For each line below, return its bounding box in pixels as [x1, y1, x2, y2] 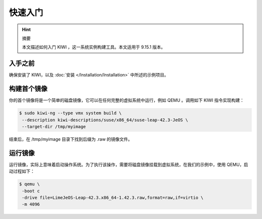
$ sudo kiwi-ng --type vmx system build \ [19, 110, 122, 116]
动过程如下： [9, 168, 35, 174]
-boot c [22, 188, 40, 193]
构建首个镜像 [9, 85, 48, 93]
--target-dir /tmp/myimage [22, 124, 86, 129]
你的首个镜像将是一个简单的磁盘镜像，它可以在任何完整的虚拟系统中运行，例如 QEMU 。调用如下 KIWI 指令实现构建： [9, 97, 245, 103]
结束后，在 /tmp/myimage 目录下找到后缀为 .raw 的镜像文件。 [9, 136, 133, 142]
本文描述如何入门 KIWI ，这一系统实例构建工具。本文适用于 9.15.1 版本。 [22, 44, 165, 50]
